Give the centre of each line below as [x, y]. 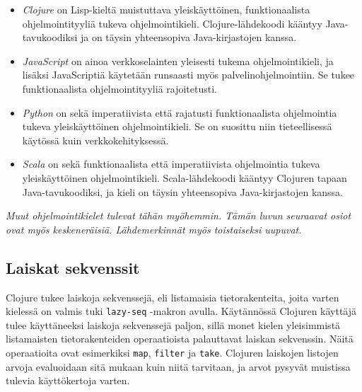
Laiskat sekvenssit [73, 267]
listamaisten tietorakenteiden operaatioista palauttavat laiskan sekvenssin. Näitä [180, 339]
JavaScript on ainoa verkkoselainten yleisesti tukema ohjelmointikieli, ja [178, 60]
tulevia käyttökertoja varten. [68, 380]
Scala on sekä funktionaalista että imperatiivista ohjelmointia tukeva [171, 164]
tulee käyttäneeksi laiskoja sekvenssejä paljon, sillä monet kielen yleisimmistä [173, 324]
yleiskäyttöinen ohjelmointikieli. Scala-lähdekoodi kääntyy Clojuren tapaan [185, 177]
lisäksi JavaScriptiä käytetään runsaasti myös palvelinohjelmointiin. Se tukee [188, 75]
